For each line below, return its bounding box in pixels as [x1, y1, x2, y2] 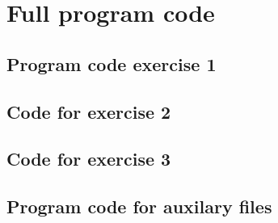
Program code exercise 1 [6, 51, 217, 76]
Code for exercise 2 [6, 99, 171, 124]
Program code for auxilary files [6, 194, 272, 219]
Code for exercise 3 [6, 146, 171, 171]
